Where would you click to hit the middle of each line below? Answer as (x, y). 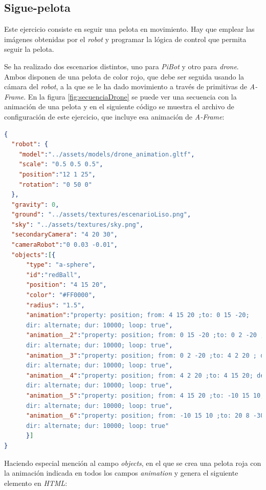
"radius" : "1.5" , (55, 305)
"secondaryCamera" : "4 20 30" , (64, 235)
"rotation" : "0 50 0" (55, 184)
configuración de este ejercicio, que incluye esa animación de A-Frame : (114, 116)
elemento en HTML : (36, 483)
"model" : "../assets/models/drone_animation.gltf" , (107, 154)
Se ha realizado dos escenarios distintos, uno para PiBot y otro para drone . (121, 66)
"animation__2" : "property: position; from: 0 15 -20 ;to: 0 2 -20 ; (145, 335)
